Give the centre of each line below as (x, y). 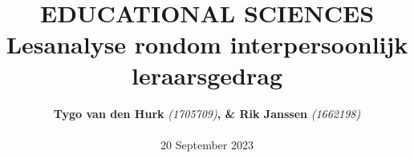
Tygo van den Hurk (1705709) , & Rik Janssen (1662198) (207, 113)
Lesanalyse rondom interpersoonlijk (207, 43)
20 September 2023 (207, 145)
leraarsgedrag (207, 75)
